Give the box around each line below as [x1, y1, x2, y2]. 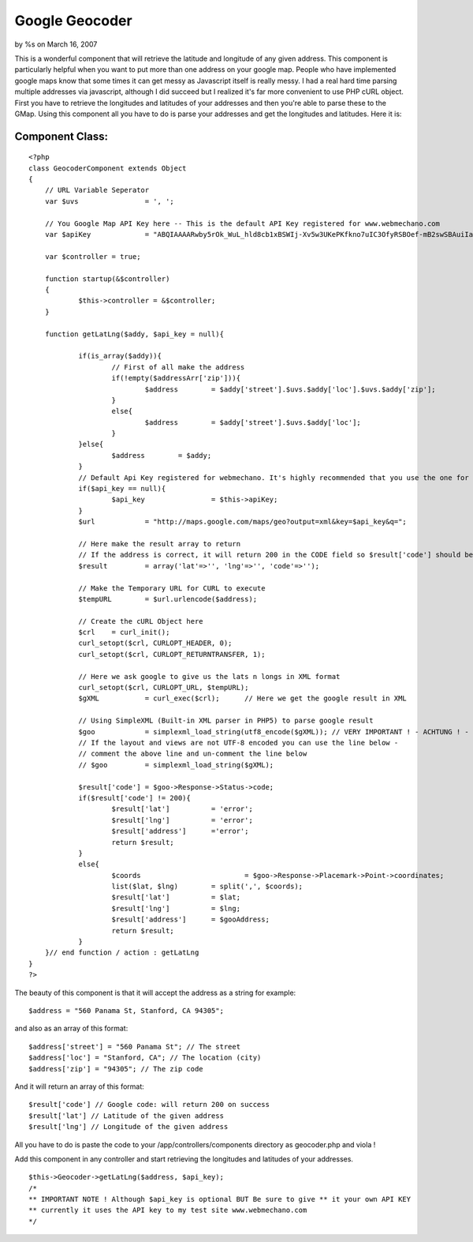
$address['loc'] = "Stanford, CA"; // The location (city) [28, 1053, 262, 1062]
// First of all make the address [111, 362, 245, 371]
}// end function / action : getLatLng [44, 948, 199, 957]
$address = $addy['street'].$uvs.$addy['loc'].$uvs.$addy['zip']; [144, 385, 437, 394]
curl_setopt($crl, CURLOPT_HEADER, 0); [78, 639, 233, 647]
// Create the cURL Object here [78, 617, 204, 625]
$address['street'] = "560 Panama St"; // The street [28, 1042, 240, 1051]
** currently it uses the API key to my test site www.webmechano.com [28, 1206, 307, 1215]
